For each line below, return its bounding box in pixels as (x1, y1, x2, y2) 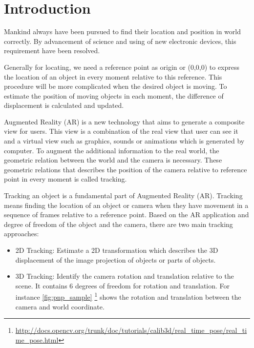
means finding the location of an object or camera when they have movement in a (4, 200, 249, 210)
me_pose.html (15, 334, 59, 345)
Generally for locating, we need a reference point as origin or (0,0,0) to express (4, 61, 240, 72)
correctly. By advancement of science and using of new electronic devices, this (4, 36, 236, 46)
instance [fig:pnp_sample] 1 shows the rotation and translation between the (15, 290, 241, 302)
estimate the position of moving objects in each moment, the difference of (4, 90, 224, 101)
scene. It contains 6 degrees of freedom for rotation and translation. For (15, 280, 230, 290)
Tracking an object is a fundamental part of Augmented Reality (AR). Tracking (4, 190, 243, 201)
